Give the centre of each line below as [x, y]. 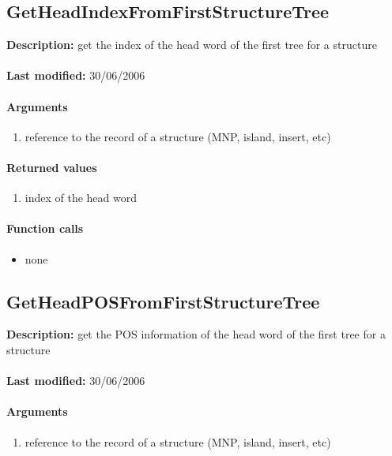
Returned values [52, 167]
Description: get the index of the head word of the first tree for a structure [192, 45]
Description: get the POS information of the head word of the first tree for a [196, 334]
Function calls [45, 228]
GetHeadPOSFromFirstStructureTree [163, 301]
